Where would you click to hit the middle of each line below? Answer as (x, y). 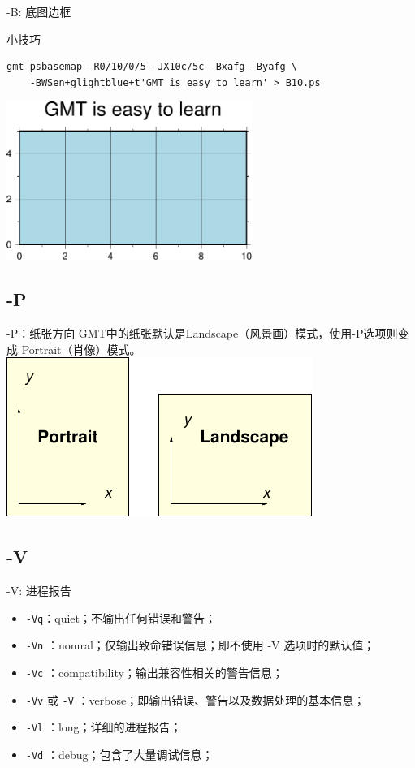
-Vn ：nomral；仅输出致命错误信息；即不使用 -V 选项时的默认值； (200, 645)
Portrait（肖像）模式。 (81, 349)
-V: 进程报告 (39, 590)
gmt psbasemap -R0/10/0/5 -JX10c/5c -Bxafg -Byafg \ (152, 67)
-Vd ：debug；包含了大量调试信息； (119, 754)
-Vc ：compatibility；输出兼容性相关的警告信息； (154, 672)
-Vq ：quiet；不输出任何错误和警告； (121, 617)
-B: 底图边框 (39, 11)
